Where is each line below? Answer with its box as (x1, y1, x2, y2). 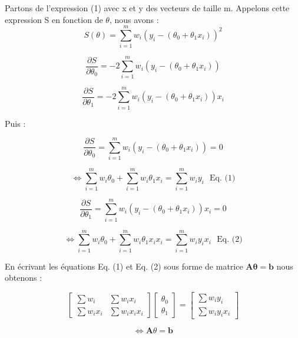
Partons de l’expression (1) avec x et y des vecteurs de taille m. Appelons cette (5, 2, 290, 14)
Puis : (5, 117, 26, 129)
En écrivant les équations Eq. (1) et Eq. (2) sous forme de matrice (5, 260, 243, 272)
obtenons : (5, 271, 42, 284)
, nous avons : (109, 13, 159, 25)
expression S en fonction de (5, 13, 103, 25)
